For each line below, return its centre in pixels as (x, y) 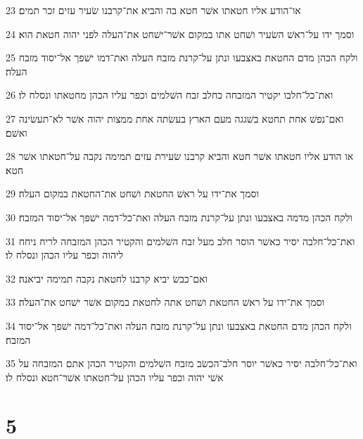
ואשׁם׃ (17, 132)
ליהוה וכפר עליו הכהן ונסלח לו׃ (65, 255)
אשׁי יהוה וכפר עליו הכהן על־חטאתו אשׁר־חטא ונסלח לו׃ (115, 377)
